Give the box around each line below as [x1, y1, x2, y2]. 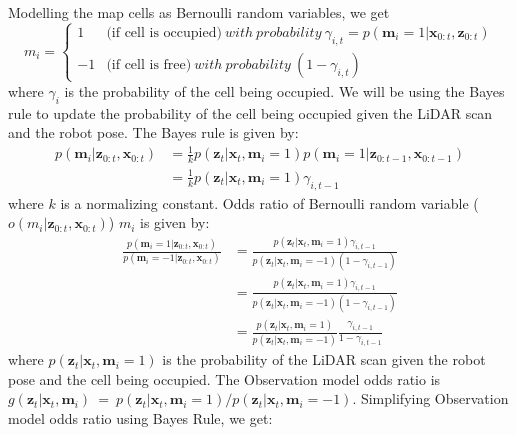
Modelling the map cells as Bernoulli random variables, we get [8, 2, 390, 22]
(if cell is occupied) [106, 25, 222, 40]
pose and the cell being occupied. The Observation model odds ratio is [8, 368, 441, 389]
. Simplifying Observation [352, 388, 509, 409]
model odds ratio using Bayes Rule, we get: [8, 407, 273, 428]
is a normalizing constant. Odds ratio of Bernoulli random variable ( [60, 192, 479, 213]
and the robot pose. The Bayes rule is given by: [8, 122, 299, 143]
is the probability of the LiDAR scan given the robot [162, 349, 486, 370]
